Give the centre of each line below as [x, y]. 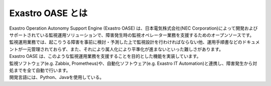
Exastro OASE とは [48, 13]
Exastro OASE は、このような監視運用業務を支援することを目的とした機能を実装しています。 [105, 56]
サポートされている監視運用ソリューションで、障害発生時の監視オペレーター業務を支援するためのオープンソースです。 [132, 35]
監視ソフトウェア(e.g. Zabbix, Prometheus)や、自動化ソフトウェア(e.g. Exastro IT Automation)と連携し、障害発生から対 [133, 63]
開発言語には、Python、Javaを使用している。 [57, 77]
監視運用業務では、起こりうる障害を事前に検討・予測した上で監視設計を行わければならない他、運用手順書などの [126, 42]
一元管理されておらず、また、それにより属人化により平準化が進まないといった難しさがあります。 [123, 49]
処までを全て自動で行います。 [40, 70]
